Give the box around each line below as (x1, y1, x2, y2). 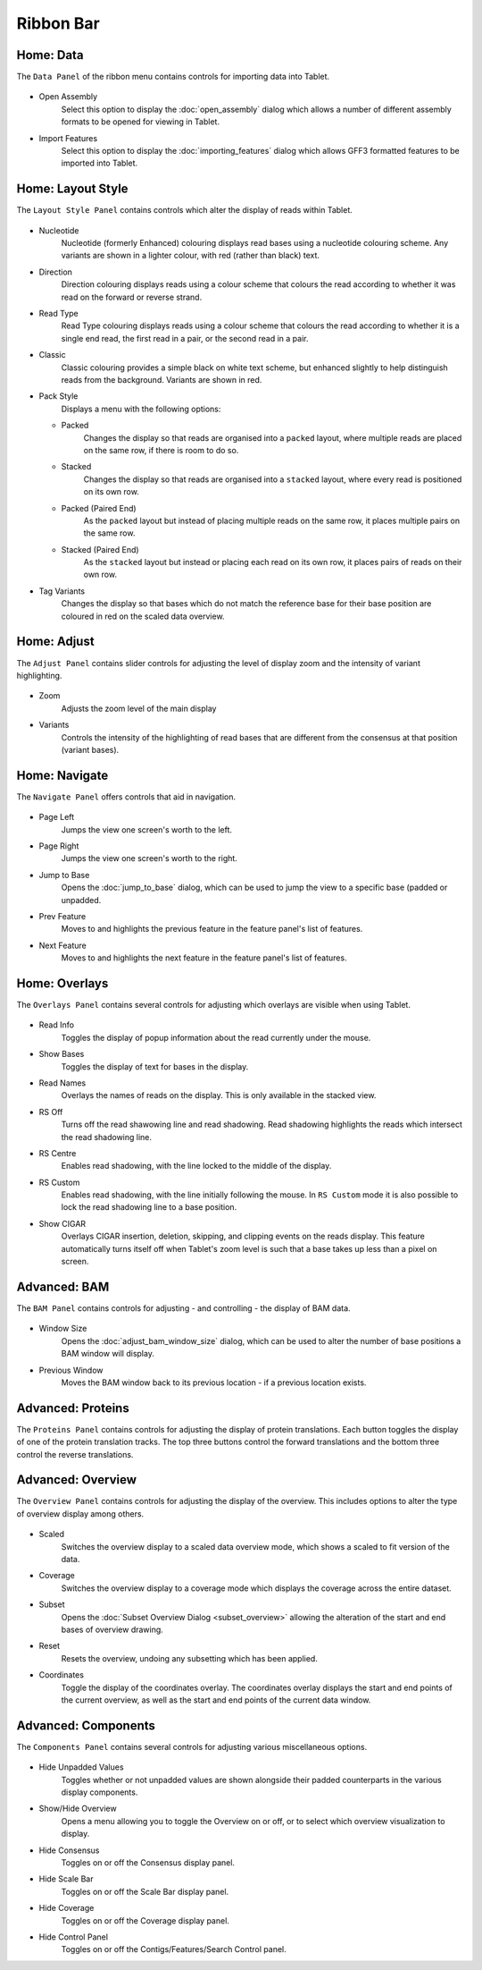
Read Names (38, 1078, 87, 1088)
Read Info (38, 1019, 75, 1030)
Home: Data (16, 47, 84, 63)
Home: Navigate (16, 767, 109, 782)
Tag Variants (38, 586, 85, 596)
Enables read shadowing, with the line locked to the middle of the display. (61, 1161, 332, 1171)
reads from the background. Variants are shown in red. (61, 375, 262, 385)
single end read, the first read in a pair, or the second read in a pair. (61, 333, 309, 343)
